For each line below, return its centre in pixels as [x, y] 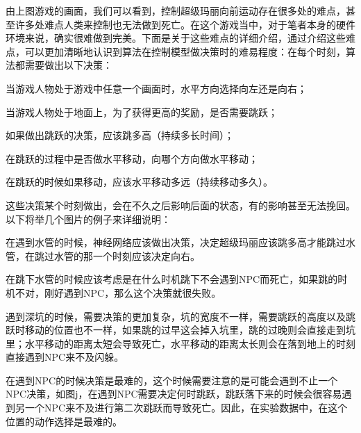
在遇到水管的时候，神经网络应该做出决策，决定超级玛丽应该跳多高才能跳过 [176, 242]
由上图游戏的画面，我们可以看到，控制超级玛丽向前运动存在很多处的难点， [176, 10]
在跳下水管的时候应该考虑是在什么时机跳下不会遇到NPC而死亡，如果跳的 [172, 279]
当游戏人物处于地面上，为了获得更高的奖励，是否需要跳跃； [142, 112]
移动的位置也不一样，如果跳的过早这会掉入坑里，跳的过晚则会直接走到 [185, 330]
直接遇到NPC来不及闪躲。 [65, 357]
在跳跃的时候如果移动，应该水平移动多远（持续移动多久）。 [139, 182]
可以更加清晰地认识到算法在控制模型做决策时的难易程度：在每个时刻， [185, 51]
